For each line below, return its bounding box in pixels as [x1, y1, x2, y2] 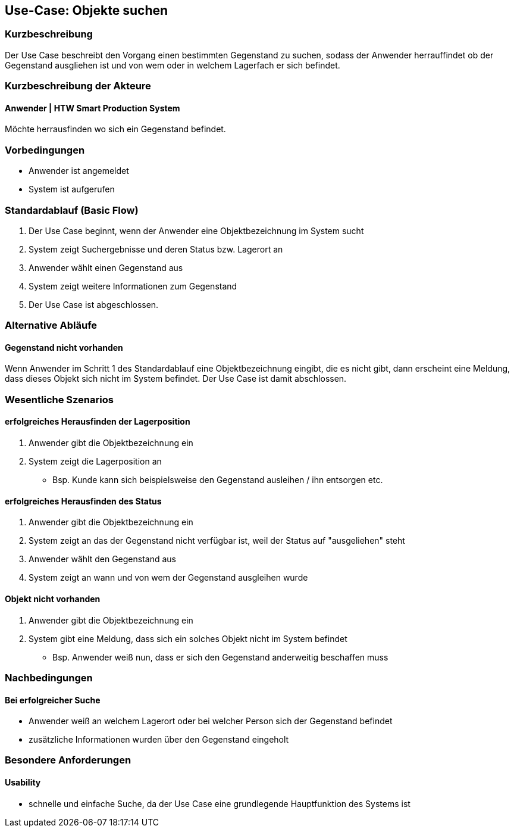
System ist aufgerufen [29, 184, 115, 195]
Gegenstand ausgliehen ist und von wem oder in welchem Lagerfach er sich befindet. [5, 60, 340, 70]
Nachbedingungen [5, 671, 93, 684]
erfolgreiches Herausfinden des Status [5, 496, 162, 506]
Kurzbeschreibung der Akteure [5, 80, 151, 92]
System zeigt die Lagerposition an [29, 456, 162, 467]
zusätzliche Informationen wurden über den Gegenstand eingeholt [29, 734, 289, 745]
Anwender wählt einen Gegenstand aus [29, 262, 183, 273]
